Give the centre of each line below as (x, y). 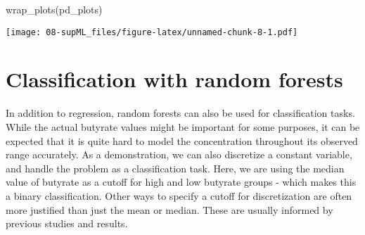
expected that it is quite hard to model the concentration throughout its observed (182, 140)
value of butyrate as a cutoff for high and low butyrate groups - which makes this (181, 182)
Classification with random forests (174, 79)
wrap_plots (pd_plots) (54, 9)
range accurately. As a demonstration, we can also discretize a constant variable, (179, 154)
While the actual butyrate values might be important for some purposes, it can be (183, 126)
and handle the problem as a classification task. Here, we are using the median (175, 168)
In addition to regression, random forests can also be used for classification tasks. (180, 113)
